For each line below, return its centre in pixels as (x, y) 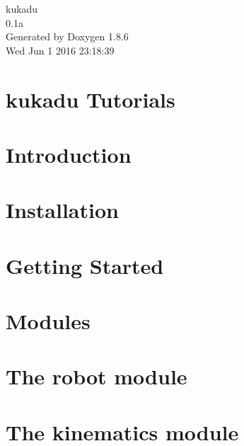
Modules (48, 321)
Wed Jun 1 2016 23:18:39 (60, 50)
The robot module (97, 376)
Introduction (69, 154)
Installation (62, 210)
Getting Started (85, 265)
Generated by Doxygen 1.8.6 (67, 36)
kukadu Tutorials (91, 99)
